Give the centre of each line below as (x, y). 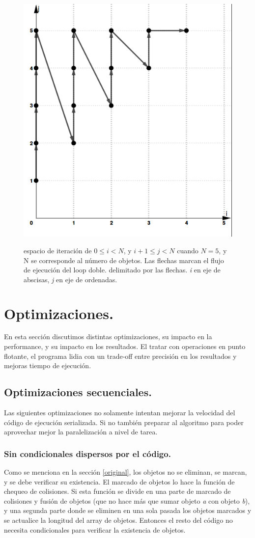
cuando (188, 250)
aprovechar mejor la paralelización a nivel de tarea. (81, 432)
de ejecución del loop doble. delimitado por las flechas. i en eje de (122, 270)
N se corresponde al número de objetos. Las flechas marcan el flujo (124, 260)
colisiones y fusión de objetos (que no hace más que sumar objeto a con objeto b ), (127, 500)
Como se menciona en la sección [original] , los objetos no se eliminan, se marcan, (126, 472)
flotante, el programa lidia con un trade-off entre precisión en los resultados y (120, 356)
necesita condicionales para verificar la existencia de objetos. (95, 529)
